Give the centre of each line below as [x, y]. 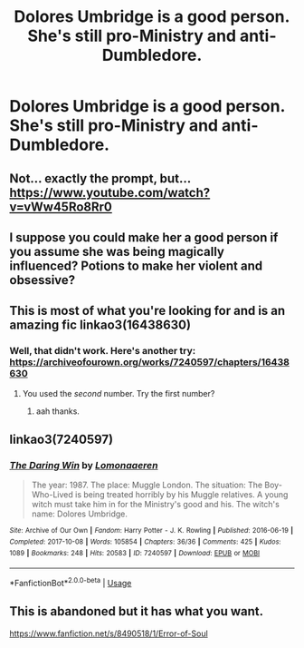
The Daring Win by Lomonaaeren [84, 465]
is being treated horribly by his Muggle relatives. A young [182, 495]
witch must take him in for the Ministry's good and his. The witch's [156, 505]
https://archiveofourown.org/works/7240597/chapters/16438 [149, 362]
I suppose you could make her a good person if [144, 237]
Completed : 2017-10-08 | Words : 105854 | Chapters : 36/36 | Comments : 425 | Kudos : [145, 542]
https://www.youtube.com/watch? [110, 192]
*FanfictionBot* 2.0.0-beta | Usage [71, 582]
